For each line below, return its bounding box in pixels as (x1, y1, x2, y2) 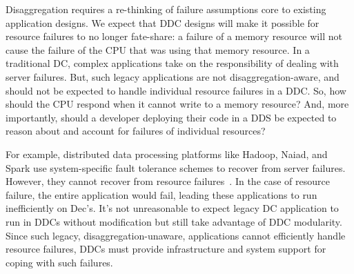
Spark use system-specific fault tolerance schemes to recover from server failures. (6, 160, 346, 175)
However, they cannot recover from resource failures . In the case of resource (6, 174, 330, 188)
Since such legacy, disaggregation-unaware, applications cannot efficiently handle (6, 228, 346, 242)
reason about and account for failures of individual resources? (6, 124, 266, 138)
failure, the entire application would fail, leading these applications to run (6, 187, 317, 202)
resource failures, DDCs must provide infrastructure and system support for (6, 242, 326, 256)
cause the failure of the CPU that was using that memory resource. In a (6, 42, 310, 57)
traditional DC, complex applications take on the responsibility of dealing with (6, 56, 339, 70)
